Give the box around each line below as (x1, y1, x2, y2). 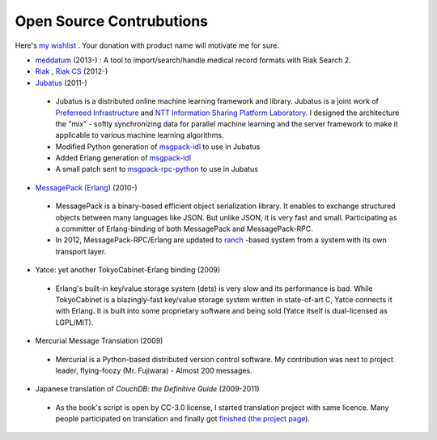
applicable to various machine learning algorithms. (55, 130, 224, 140)
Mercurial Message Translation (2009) (35, 336, 163, 346)
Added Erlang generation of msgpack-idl (55, 153, 192, 163)
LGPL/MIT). (55, 317, 94, 327)
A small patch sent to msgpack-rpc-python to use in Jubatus (55, 164, 259, 174)
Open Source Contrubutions (15, 12, 209, 30)
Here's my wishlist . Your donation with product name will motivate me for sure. (15, 41, 279, 50)
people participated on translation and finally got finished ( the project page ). (55, 414, 311, 424)
